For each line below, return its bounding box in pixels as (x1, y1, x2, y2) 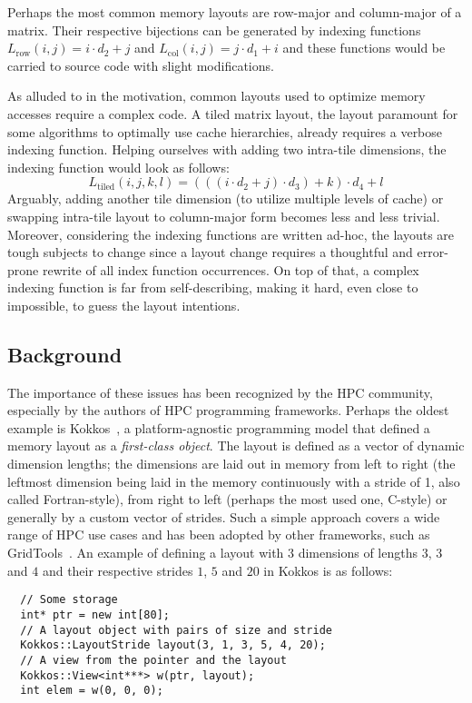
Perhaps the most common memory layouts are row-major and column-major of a (7, 3, 462, 21)
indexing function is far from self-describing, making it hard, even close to (7, 278, 418, 297)
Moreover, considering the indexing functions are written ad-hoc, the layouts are (7, 224, 455, 243)
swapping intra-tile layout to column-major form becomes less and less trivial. (7, 206, 440, 225)
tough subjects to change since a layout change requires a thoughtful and (7, 243, 413, 262)
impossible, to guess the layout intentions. (7, 295, 241, 314)
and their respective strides (42, 560, 193, 579)
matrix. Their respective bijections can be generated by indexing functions (7, 20, 421, 39)
